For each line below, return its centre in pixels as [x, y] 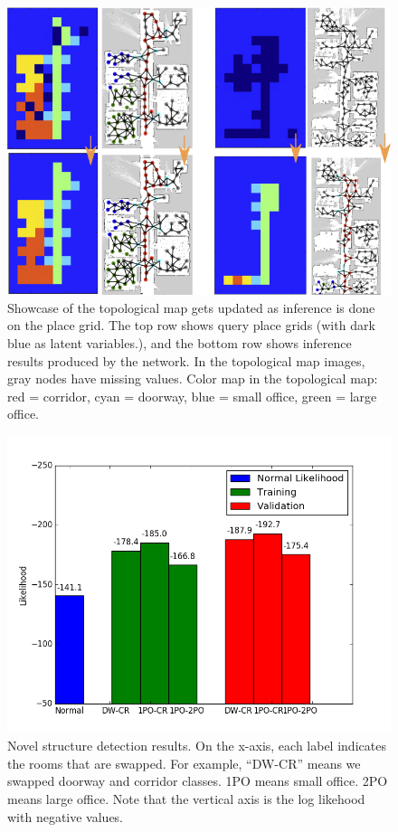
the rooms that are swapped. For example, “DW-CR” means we [184, 763]
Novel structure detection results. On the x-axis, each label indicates [197, 746]
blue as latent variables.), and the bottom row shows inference [180, 342]
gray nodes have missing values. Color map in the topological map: [193, 378]
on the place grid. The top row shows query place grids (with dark [191, 325]
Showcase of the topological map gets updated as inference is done [191, 307]
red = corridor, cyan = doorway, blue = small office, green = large [192, 396]
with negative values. [66, 816]
